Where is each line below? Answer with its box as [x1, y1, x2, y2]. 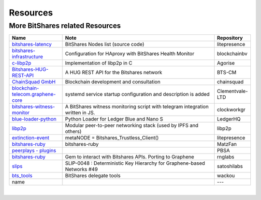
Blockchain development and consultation [65, 78, 160, 85]
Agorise [217, 60, 235, 66]
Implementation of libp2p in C [65, 60, 132, 66]
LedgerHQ [217, 116, 241, 123]
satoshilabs [217, 163, 243, 169]
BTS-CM [217, 69, 237, 76]
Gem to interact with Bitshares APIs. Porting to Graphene [65, 154, 194, 160]
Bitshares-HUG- [12, 66, 49, 73]
